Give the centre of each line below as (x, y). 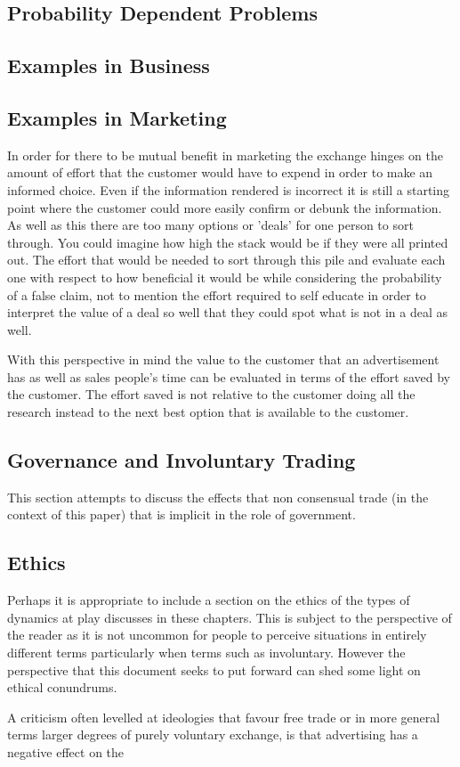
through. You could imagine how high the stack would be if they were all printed (228, 242)
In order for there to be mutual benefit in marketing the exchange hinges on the (225, 155)
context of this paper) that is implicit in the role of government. (182, 514)
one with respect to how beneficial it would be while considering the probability (225, 277)
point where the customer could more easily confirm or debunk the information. (225, 207)
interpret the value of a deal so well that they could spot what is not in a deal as (228, 312)
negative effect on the (66, 752)
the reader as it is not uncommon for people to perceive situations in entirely (217, 635)
